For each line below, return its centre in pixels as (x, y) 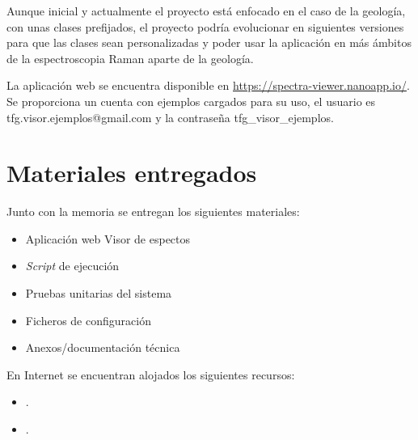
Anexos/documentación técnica (103, 347)
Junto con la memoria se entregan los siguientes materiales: (153, 212)
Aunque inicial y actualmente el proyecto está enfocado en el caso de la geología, (206, 11)
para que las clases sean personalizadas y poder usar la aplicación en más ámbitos (209, 42)
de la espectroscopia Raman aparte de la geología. (130, 58)
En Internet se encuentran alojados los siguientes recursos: (151, 374)
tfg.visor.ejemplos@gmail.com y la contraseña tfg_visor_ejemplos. (170, 117)
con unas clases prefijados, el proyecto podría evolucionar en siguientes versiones (205, 26)
